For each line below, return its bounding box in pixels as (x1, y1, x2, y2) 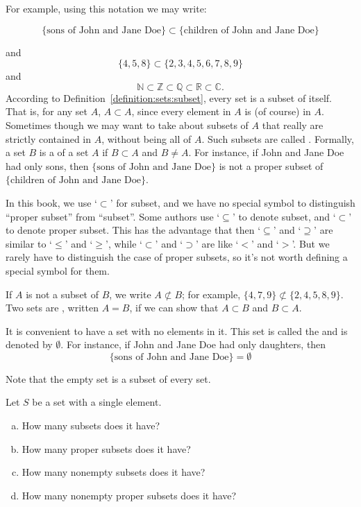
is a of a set (39, 145, 89, 160)
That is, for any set (6, 104, 88, 119)
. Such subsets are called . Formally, (201, 131, 354, 146)
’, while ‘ (106, 236, 142, 250)
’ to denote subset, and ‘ (232, 209, 336, 223)
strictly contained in (6, 131, 92, 146)
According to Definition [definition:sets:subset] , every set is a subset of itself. (6, 90, 332, 105)
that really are (262, 117, 324, 132)
